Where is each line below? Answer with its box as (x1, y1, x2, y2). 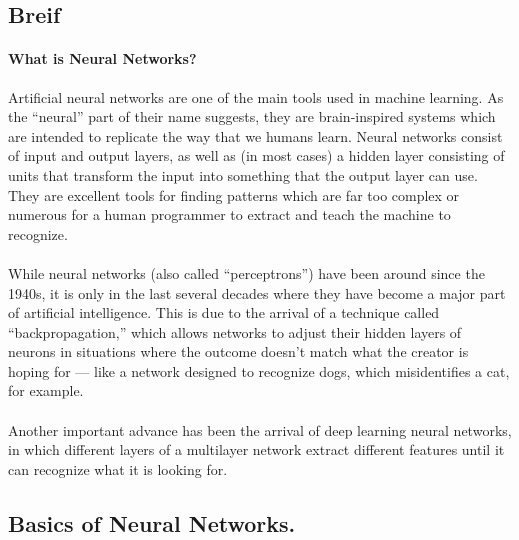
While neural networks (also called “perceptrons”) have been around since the (8, 262, 485, 283)
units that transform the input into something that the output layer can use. (8, 164, 478, 185)
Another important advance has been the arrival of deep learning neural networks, (8, 419, 512, 440)
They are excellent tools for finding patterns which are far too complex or (8, 184, 460, 205)
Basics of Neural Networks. (8, 507, 296, 538)
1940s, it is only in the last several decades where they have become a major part (8, 282, 506, 303)
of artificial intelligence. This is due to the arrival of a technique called (8, 302, 440, 323)
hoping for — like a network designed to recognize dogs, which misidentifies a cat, (8, 360, 510, 381)
